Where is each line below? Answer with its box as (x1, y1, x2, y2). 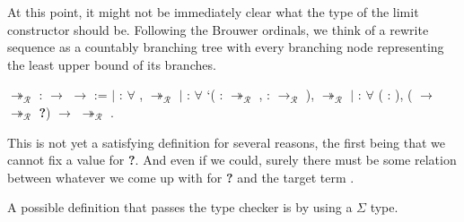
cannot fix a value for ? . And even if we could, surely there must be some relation (7, 150, 457, 169)
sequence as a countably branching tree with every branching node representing (7, 38, 444, 56)
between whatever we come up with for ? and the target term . (7, 167, 355, 186)
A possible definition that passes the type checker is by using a (7, 198, 353, 217)
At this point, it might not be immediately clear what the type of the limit (7, 3, 419, 21)
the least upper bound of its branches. (7, 55, 216, 73)
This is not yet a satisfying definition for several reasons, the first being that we (7, 132, 446, 151)
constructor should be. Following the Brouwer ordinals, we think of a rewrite (7, 20, 429, 38)
